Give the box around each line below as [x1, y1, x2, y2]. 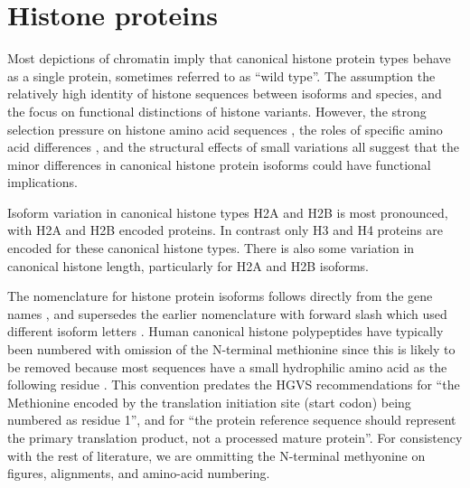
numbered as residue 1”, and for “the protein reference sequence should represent [7, 410, 456, 429]
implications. [7, 173, 78, 192]
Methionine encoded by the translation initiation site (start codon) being [7, 392, 411, 411]
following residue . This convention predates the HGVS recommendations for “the [7, 375, 460, 394]
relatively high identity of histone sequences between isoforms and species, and [7, 84, 442, 103]
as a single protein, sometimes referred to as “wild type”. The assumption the [7, 66, 436, 85]
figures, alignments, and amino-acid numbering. [7, 464, 270, 483]
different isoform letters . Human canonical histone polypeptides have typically [7, 322, 444, 341]
